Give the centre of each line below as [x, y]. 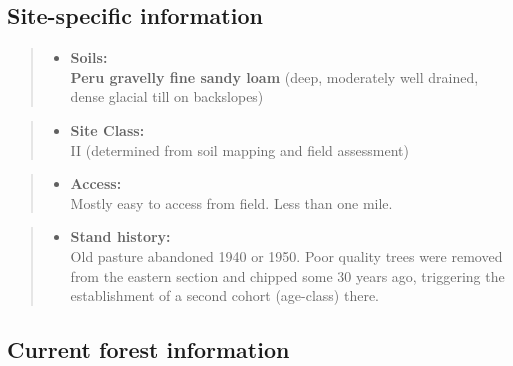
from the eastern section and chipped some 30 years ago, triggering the [287, 275]
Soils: [89, 57]
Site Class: [107, 129]
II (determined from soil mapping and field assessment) [239, 149]
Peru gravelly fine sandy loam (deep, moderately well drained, [274, 76]
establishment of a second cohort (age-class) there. [225, 295]
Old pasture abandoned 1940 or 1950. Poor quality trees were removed [286, 255]
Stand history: [120, 236]
